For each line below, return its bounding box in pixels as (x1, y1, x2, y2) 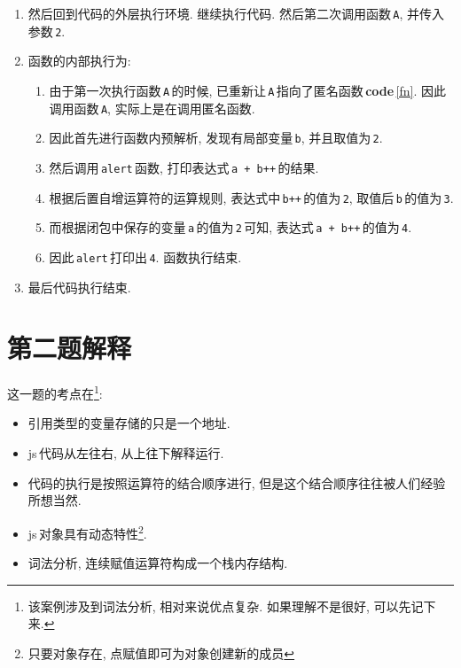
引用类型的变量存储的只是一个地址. (27, 414, 230, 432)
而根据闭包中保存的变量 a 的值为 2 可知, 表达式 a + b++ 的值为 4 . (49, 218, 412, 237)
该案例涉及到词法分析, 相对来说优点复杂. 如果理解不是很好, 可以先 (27, 596, 411, 615)
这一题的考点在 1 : (7, 382, 103, 402)
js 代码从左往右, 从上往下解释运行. (27, 444, 224, 462)
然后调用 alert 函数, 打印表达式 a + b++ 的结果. (49, 158, 319, 176)
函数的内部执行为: (27, 51, 131, 70)
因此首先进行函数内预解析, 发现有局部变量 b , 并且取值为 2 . (49, 128, 383, 147)
